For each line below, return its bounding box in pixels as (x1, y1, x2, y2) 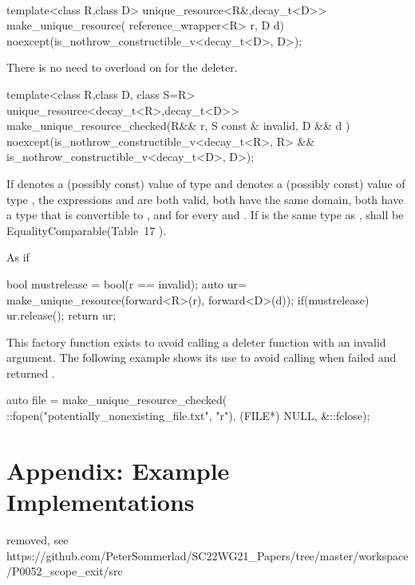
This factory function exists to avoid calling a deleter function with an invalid (6, 333, 386, 350)
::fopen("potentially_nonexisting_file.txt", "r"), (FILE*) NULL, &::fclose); (6, 407, 370, 424)
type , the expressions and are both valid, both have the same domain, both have (6, 190, 404, 207)
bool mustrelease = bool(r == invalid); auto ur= (6, 275, 247, 292)
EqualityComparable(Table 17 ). (6, 222, 167, 238)
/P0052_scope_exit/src (6, 563, 123, 579)
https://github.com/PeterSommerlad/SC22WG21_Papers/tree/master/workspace (6, 547, 409, 563)
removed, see (6, 531, 69, 548)
